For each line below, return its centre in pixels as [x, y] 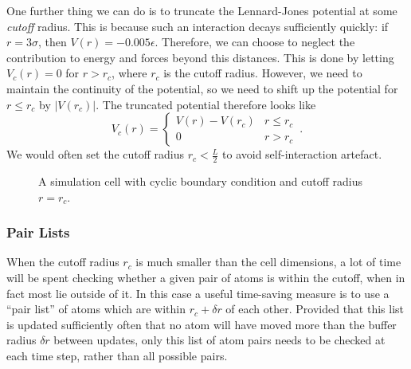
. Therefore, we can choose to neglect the [255, 42]
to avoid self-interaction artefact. [302, 154]
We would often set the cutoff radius [96, 154]
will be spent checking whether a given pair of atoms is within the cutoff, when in [206, 277]
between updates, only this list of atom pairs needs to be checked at [219, 340]
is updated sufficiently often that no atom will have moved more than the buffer [202, 324]
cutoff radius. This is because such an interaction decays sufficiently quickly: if [198, 26]
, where [129, 73]
